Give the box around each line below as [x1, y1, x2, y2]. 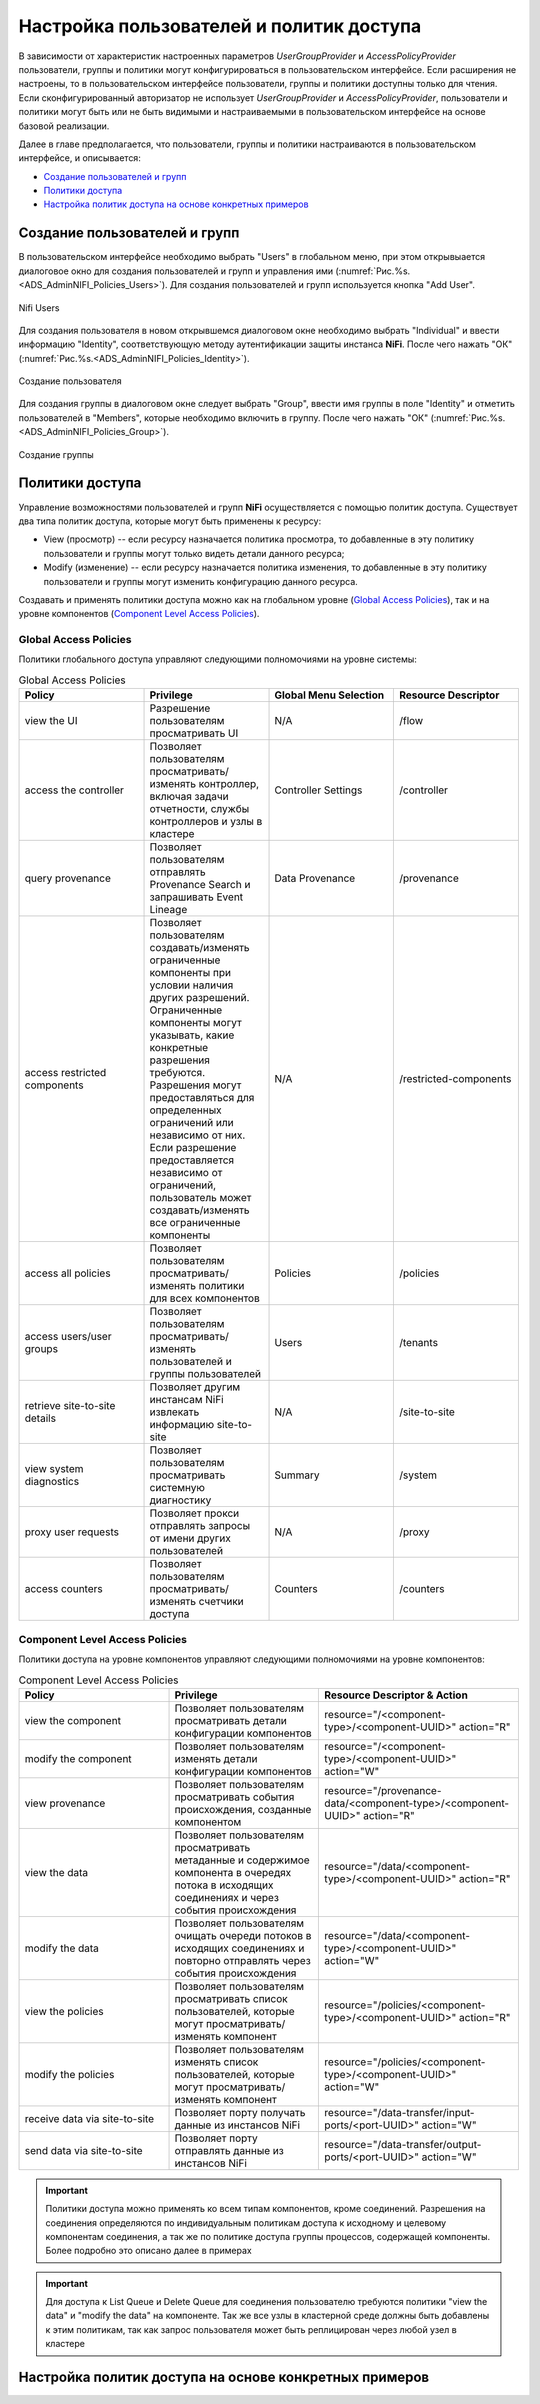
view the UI [24, 714, 78, 728]
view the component [24, 1713, 122, 1727]
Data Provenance [274, 871, 356, 885]
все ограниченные [149, 1216, 241, 1230]
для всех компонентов [149, 1291, 260, 1305]
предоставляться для [149, 1091, 255, 1105]
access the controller [24, 783, 125, 797]
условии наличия [149, 978, 234, 992]
